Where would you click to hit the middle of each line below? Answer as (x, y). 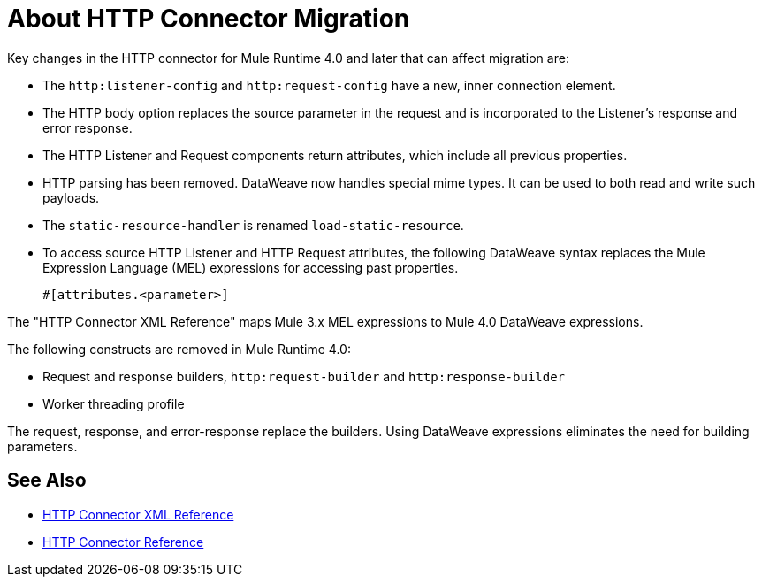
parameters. (42, 446)
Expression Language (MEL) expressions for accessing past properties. (251, 267)
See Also (47, 480)
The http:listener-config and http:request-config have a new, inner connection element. (329, 85)
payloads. (71, 197)
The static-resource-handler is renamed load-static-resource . (253, 225)
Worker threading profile (114, 403)
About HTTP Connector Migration (209, 19)
